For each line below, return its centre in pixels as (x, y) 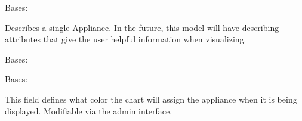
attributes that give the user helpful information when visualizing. (126, 39)
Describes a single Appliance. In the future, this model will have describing (142, 27)
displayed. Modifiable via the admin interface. (89, 111)
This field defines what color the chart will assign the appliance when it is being (151, 99)
